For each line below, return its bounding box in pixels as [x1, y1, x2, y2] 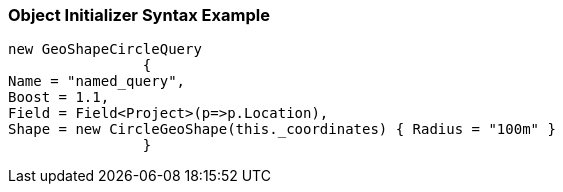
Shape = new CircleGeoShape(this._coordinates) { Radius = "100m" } [8, 121, 556, 138]
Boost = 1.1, [8, 89, 110, 106]
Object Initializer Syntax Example [8, 5, 270, 25]
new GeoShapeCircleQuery [8, 41, 202, 58]
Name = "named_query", [8, 73, 186, 90]
